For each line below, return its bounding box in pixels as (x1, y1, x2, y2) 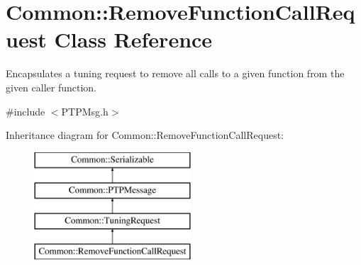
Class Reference (54, 25, 213, 54)
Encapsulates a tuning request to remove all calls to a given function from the (6, 66, 345, 81)
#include (6, 103, 45, 118)
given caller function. (6, 79, 97, 94)
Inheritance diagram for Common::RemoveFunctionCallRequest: (6, 128, 284, 142)
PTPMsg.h (61, 103, 109, 118)
